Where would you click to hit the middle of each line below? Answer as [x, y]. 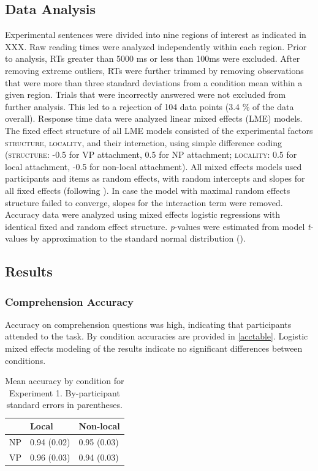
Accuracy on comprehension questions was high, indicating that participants [148, 324]
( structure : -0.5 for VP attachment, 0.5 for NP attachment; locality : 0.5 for [151, 154]
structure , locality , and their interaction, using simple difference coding [143, 142]
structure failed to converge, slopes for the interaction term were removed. [144, 202]
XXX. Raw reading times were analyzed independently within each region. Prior [156, 46]
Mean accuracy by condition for [65, 381]
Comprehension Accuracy [69, 301]
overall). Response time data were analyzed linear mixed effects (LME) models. [154, 118]
